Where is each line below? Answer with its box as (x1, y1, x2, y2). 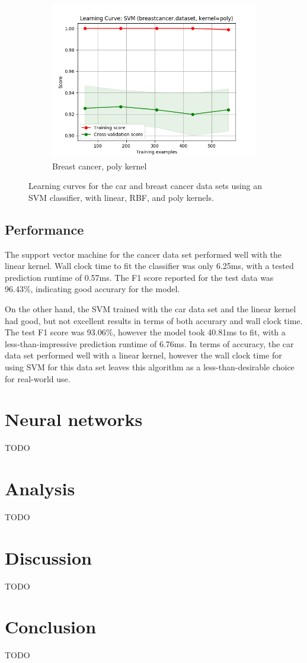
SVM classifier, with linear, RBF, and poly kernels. (28, 191, 214, 203)
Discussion (5, 545, 92, 569)
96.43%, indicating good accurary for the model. (5, 283, 180, 295)
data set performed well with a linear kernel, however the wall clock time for (5, 349, 282, 361)
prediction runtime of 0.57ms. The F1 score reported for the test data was (5, 271, 274, 283)
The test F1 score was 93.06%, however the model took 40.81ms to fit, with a (5, 326, 286, 338)
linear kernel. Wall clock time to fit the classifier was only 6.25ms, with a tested (5, 260, 294, 272)
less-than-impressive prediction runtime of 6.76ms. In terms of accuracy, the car (5, 337, 294, 350)
